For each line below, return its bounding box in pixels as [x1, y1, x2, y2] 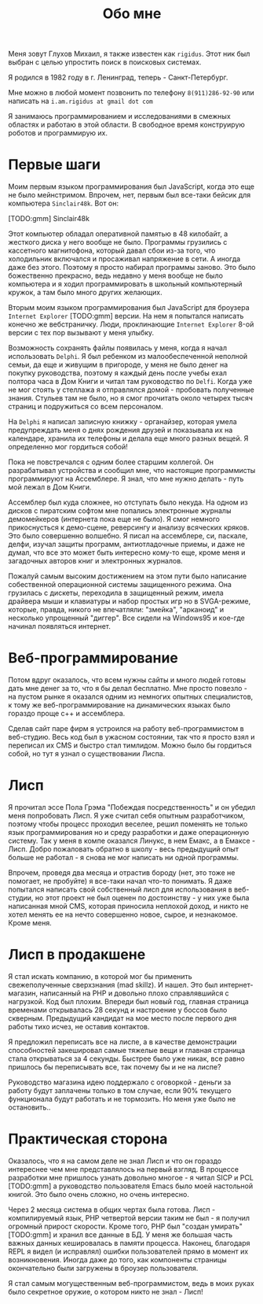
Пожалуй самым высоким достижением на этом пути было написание [8, 571, 247, 581]
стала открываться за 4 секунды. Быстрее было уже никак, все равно [8, 1054, 245, 1063]
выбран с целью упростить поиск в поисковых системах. [8, 57, 202, 67]
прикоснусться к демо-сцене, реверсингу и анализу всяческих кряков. [8, 523, 250, 532]
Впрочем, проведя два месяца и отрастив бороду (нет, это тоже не [8, 868, 236, 877]
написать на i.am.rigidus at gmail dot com [8, 96, 153, 106]
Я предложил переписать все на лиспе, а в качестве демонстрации [8, 1036, 237, 1047]
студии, [8, 893, 34, 902]
